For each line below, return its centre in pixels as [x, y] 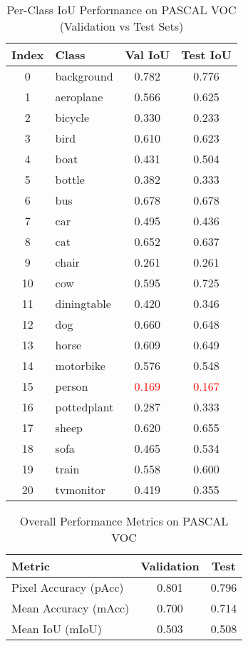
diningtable [83, 303]
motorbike [80, 365]
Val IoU [148, 55]
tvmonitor [80, 489]
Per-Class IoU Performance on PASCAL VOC [122, 10]
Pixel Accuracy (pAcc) [68, 587]
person [72, 386]
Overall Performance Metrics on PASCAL [124, 521]
